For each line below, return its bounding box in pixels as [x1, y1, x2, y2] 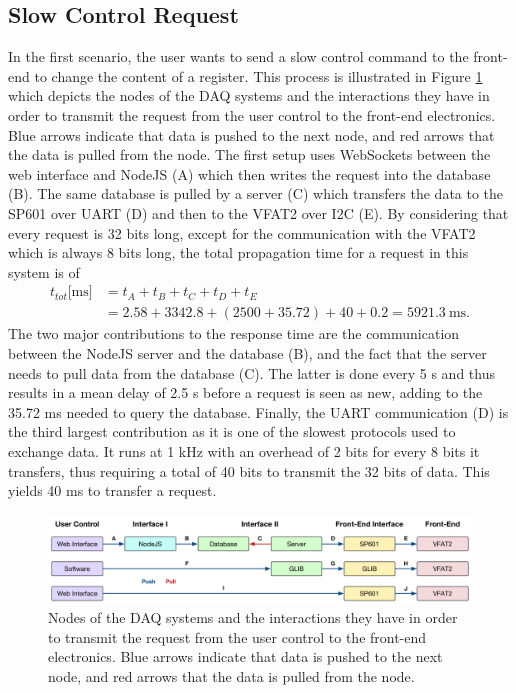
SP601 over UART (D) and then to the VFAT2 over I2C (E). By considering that [8, 202, 509, 223]
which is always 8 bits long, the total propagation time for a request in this [8, 242, 469, 263]
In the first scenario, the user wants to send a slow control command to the [8, 46, 469, 67]
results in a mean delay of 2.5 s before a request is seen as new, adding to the [8, 382, 483, 403]
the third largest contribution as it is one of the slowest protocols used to [8, 421, 456, 442]
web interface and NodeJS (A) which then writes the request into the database [8, 163, 491, 184]
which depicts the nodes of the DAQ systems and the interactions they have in [8, 85, 490, 106]
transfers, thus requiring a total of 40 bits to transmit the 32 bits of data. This [8, 460, 490, 481]
